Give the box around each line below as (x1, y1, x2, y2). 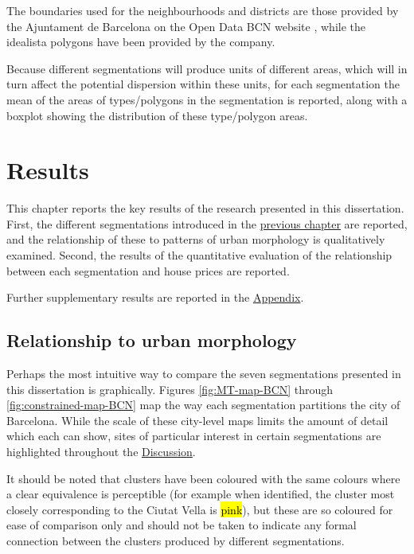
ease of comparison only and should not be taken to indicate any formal (6, 517, 357, 533)
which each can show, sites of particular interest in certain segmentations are (6, 427, 381, 444)
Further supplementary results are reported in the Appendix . (6, 289, 304, 306)
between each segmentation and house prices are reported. (6, 262, 290, 279)
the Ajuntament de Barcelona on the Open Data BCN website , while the (6, 18, 366, 34)
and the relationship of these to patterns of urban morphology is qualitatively (6, 231, 385, 248)
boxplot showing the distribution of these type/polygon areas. (6, 107, 308, 123)
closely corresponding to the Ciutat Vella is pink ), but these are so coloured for (6, 501, 393, 517)
